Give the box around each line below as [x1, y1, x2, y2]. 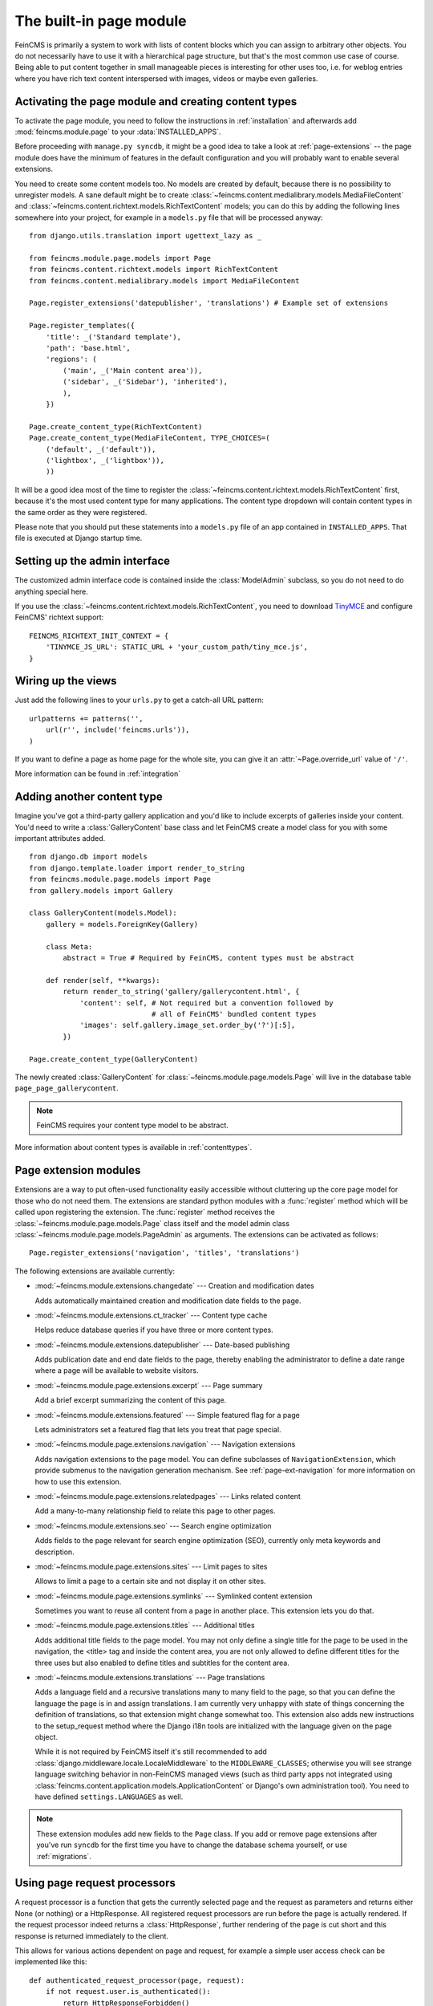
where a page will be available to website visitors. [34, 1366, 199, 1375]
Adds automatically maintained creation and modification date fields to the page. [34, 1296, 301, 1306]
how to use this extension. [34, 1476, 122, 1486]
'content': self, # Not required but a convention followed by [79, 998, 334, 1007]
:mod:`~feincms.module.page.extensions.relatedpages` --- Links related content [34, 1491, 301, 1500]
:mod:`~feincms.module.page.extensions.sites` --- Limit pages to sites [34, 1561, 268, 1571]
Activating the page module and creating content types [14, 95, 297, 108]
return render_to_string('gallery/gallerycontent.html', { [63, 987, 300, 997]
